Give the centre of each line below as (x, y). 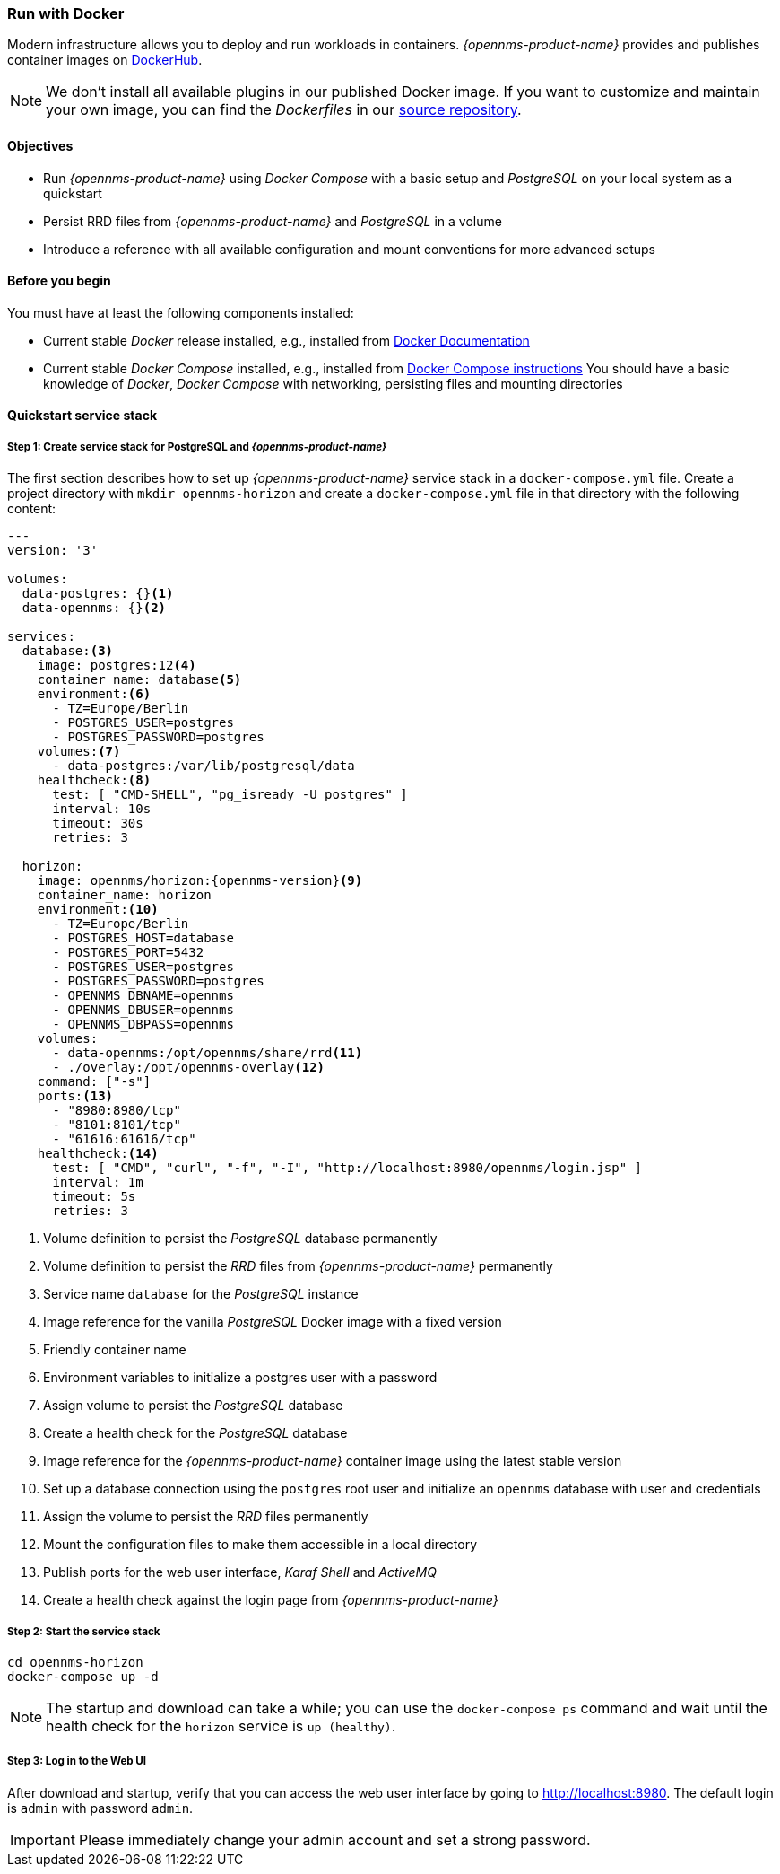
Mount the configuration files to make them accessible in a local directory (260, 1545)
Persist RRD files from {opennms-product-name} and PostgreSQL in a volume (273, 221)
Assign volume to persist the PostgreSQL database (193, 1405)
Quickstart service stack (82, 416)
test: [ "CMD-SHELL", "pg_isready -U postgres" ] (230, 795)
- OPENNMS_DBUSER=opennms (143, 1010)
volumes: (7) (79, 752)
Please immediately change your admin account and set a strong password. (334, 1839)
